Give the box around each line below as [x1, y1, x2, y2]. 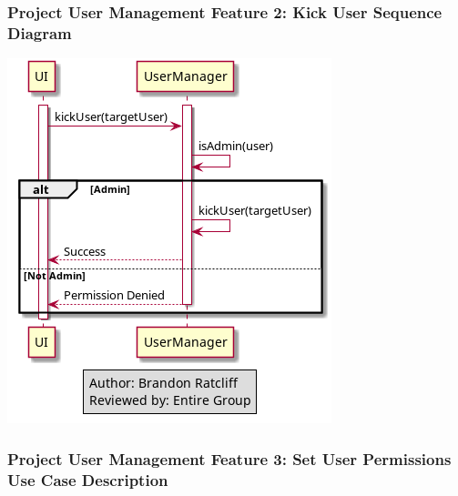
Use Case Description [7, 468, 168, 491]
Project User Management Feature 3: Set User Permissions [7, 447, 452, 470]
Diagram [7, 21, 72, 44]
